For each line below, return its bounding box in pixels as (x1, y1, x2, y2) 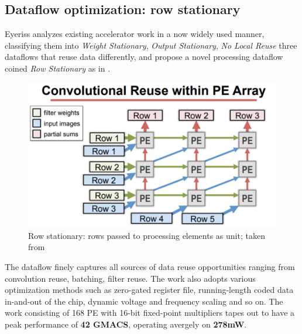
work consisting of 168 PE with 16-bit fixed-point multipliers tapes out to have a (5, 306, 295, 319)
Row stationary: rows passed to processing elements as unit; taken (28, 229, 265, 241)
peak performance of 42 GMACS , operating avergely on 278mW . (5, 318, 247, 330)
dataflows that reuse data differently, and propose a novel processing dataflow (5, 50, 283, 63)
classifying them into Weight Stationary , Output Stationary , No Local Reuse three (5, 39, 297, 51)
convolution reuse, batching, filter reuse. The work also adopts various (5, 272, 256, 284)
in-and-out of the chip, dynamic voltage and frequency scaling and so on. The (5, 295, 283, 307)
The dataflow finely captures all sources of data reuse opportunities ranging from (5, 261, 295, 273)
